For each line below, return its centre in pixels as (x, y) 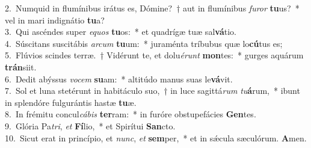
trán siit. (21, 66)
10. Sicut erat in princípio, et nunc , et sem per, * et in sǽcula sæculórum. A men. (156, 137)
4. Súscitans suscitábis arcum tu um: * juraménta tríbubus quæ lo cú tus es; (144, 43)
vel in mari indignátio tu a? (55, 20)
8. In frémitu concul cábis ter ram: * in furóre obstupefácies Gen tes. (131, 114)
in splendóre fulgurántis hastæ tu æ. (71, 102)
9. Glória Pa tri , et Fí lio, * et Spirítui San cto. (90, 125)
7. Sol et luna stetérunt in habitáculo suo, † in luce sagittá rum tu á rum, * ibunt (152, 91)
